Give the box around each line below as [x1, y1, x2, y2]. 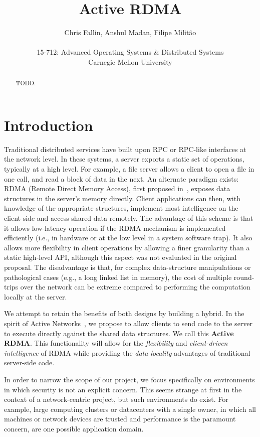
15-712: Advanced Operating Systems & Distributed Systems [37, 47, 224, 57]
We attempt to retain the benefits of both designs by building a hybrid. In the [4, 308, 244, 319]
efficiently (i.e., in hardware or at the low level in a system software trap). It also [4, 232, 252, 243]
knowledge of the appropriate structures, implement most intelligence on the [4, 203, 238, 213]
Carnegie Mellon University [88, 56, 172, 67]
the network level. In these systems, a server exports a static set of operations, [4, 154, 244, 164]
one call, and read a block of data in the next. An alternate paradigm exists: [4, 173, 239, 184]
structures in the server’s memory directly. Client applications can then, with [4, 193, 240, 203]
